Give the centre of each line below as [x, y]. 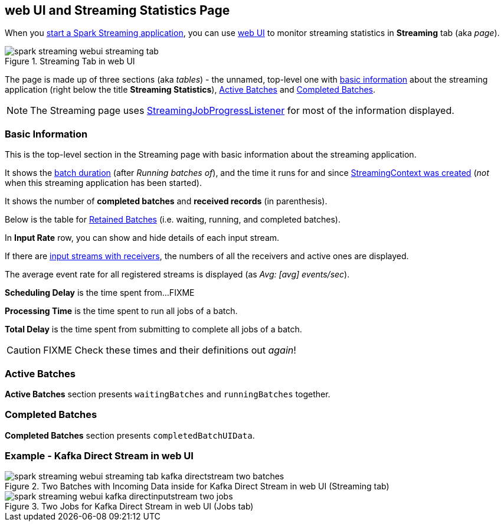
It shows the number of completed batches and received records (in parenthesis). [166, 201]
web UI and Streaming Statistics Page [117, 10]
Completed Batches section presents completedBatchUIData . [130, 435]
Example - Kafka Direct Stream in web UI [99, 456]
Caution [24, 350]
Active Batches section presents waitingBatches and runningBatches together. [168, 394]
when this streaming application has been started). [103, 183]
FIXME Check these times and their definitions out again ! [170, 350]
